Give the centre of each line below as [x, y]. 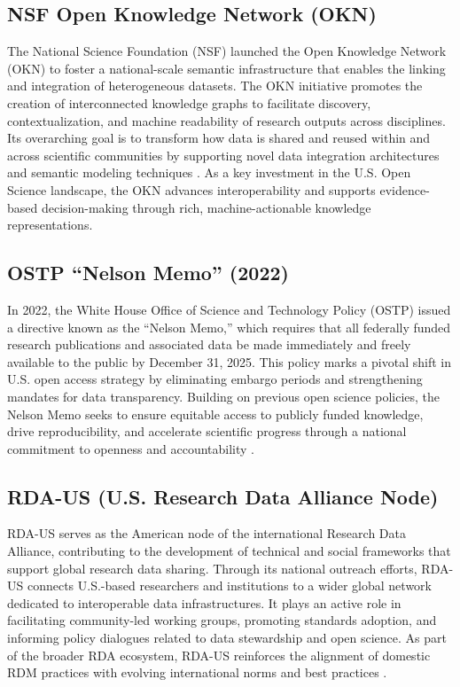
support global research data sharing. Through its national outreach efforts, [212, 568]
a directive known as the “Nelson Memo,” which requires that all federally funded [229, 327]
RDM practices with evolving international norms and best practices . [197, 672]
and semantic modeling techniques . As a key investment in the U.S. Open [209, 172]
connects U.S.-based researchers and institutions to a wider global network [229, 586]
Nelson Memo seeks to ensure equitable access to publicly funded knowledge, [215, 414]
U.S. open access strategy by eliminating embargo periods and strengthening [215, 379]
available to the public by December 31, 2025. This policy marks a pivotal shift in [230, 361]
